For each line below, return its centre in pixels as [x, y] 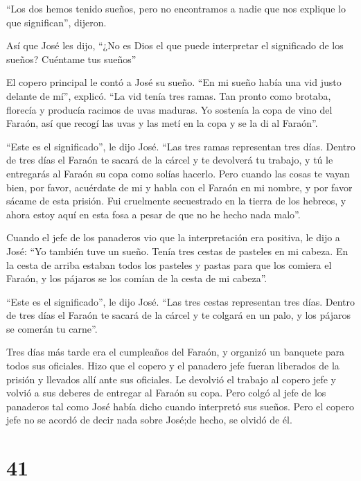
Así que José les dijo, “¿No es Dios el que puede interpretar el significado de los [175, 45]
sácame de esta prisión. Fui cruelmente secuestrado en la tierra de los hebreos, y [176, 201]
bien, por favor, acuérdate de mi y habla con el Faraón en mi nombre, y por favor [179, 187]
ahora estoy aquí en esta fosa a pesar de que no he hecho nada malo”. [153, 214]
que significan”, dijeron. [56, 22]
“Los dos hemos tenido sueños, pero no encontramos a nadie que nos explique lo [176, 8]
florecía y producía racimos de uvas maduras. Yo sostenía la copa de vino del [169, 109]
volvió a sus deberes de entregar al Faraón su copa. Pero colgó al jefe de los [166, 393]
